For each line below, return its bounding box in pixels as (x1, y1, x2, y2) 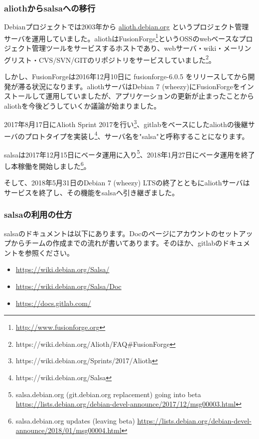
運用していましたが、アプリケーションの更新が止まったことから (45, 91, 255, 101)
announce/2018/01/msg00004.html (15, 425, 122, 436)
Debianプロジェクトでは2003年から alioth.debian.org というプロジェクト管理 (4, 21, 249, 32)
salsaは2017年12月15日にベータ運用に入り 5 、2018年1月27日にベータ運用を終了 (4, 147, 255, 159)
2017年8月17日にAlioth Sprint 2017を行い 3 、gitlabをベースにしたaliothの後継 (4, 118, 248, 129)
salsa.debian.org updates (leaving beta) (15, 415, 135, 426)
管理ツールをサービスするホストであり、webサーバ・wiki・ (31, 43, 224, 53)
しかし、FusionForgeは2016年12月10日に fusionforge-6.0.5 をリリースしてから (4, 71, 248, 81)
